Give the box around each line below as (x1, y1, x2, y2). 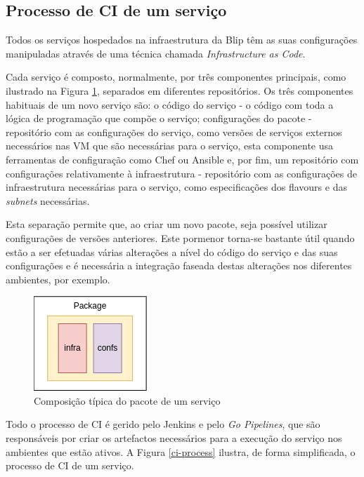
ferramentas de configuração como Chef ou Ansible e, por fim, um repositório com (6, 152, 359, 166)
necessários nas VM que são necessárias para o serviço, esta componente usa (6, 138, 334, 153)
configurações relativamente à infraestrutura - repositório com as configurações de (6, 166, 358, 180)
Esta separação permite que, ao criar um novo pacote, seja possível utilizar (6, 217, 327, 231)
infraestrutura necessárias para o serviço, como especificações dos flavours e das (6, 180, 347, 194)
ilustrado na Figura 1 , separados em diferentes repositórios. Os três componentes (6, 83, 353, 98)
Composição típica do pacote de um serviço (34, 393, 221, 408)
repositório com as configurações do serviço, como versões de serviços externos (6, 124, 342, 139)
